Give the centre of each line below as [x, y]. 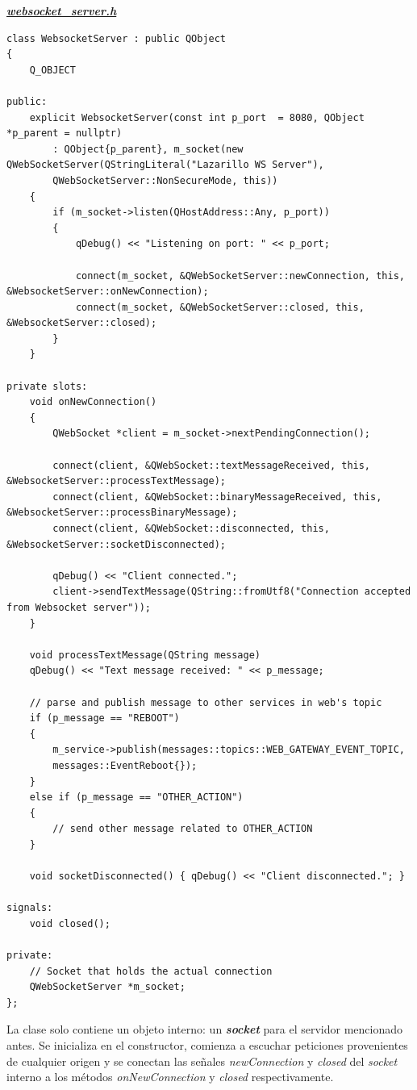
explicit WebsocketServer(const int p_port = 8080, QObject [197, 117]
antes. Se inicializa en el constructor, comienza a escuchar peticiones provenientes [207, 1045]
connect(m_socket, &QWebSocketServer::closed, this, [220, 307]
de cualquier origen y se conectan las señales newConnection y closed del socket [202, 1061]
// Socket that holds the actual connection [151, 971]
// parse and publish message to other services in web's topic [206, 702]
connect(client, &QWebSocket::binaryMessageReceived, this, [217, 497]
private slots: [47, 386]
